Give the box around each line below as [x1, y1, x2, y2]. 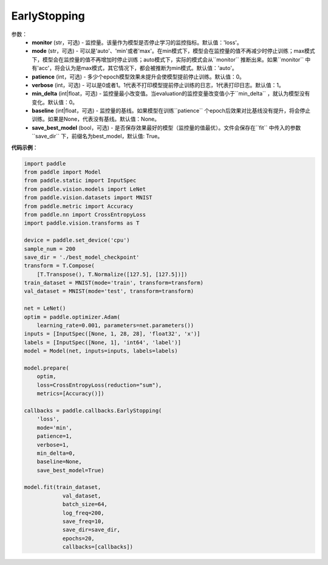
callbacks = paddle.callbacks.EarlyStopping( [24, 407, 162, 414]
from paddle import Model [24, 169, 101, 175]
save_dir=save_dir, [62, 527, 121, 533]
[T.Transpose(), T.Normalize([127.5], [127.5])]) [36, 271, 188, 278]
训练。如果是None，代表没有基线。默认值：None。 [32, 116, 160, 123]
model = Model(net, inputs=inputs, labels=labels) [24, 348, 179, 354]
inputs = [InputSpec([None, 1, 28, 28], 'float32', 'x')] [24, 331, 200, 337]
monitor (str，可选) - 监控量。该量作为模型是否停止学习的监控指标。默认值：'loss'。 [32, 38, 242, 46]
